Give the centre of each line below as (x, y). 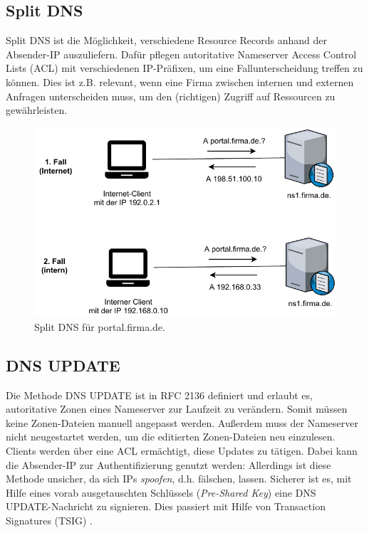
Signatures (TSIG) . (49, 520)
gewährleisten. (37, 110)
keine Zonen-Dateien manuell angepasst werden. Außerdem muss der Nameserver (182, 422)
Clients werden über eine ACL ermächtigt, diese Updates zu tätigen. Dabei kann (182, 450)
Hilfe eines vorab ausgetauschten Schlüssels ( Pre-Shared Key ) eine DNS (161, 492)
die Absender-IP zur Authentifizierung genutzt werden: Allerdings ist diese (168, 464)
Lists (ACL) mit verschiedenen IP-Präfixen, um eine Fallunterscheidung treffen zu (184, 68)
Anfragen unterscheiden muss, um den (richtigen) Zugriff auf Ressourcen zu (171, 96)
